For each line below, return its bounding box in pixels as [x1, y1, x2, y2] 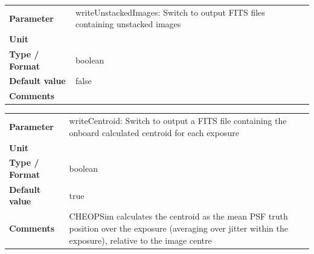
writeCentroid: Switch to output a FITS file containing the [69, 114, 287, 127]
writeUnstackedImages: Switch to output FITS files [75, 5, 265, 18]
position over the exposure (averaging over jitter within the [69, 221, 288, 234]
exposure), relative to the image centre [69, 233, 212, 246]
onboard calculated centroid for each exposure [69, 126, 239, 138]
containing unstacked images [75, 18, 181, 30]
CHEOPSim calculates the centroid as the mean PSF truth [69, 210, 288, 223]
